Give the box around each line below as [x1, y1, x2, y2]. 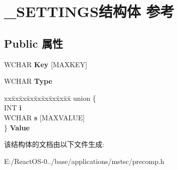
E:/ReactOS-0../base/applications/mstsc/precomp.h [4, 155, 164, 166]
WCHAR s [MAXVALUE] [4, 112, 85, 122]
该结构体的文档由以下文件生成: [4, 139, 104, 149]
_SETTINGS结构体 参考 [4, 1, 174, 22]
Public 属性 [4, 35, 63, 51]
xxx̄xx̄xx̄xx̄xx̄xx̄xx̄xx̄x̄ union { [4, 92, 96, 103]
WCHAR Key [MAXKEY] [4, 59, 87, 69]
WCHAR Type [4, 76, 53, 86]
